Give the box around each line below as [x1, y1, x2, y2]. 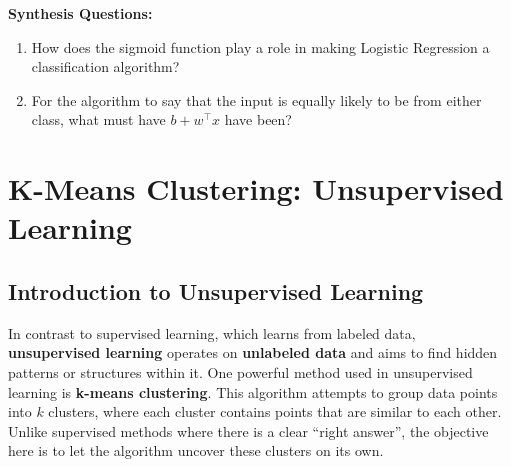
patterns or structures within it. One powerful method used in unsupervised [8, 361, 473, 382]
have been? [224, 109, 292, 130]
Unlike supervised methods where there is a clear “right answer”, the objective [8, 420, 489, 441]
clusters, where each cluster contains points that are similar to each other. [48, 401, 502, 422]
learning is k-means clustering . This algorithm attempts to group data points [8, 381, 498, 402]
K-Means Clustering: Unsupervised [8, 168, 504, 209]
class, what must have [31, 109, 166, 130]
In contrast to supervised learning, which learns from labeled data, [8, 322, 416, 343]
